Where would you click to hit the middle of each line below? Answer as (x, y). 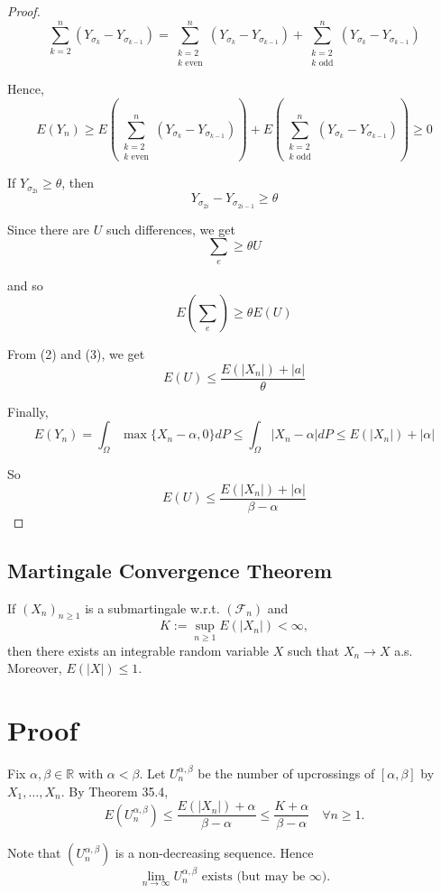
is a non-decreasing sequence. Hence (214, 853)
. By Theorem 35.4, (115, 791)
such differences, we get (170, 229)
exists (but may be (253, 876)
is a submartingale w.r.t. (152, 608)
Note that (34, 853)
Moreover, (35, 668)
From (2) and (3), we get (76, 354)
